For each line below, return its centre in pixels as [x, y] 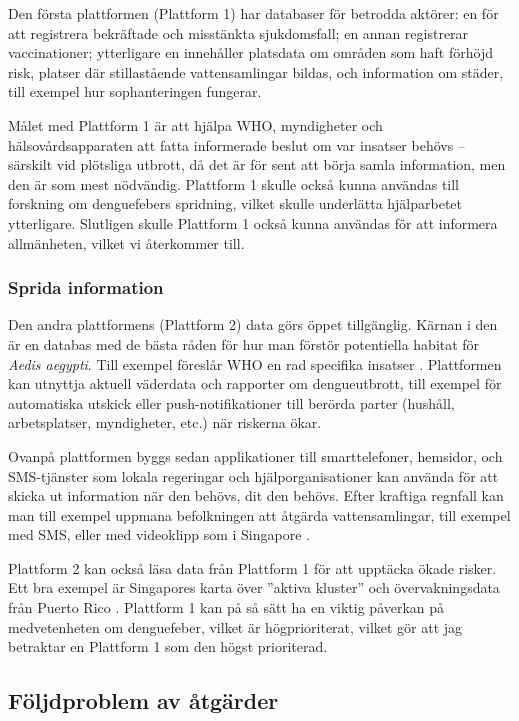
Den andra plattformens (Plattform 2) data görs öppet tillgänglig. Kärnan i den [253, 324]
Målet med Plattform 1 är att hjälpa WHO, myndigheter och [195, 124]
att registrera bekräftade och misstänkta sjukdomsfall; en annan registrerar [238, 32]
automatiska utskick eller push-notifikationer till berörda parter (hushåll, [231, 402]
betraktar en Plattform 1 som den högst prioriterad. [168, 646]
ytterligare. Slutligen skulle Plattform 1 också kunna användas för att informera [253, 222]
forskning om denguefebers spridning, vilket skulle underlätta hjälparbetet [235, 203]
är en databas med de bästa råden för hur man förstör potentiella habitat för [244, 343]
